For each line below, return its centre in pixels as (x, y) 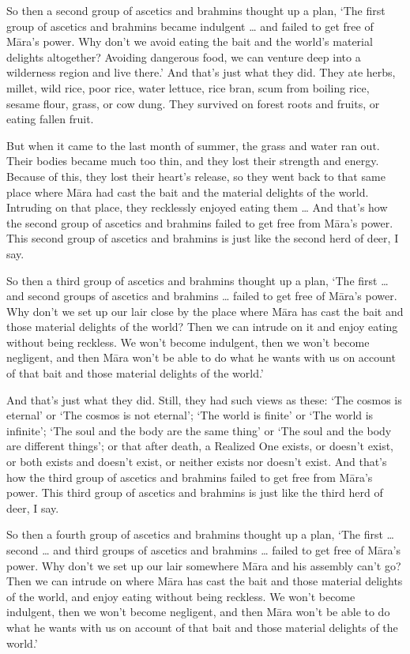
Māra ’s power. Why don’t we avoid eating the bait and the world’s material (190, 41)
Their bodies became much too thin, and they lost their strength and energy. (193, 161)
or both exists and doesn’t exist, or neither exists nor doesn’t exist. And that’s (197, 462)
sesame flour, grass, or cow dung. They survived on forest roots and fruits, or (193, 103)
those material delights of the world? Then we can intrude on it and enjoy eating (202, 327)
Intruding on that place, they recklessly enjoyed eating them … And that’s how (197, 207)
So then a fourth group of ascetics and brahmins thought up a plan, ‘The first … (200, 534)
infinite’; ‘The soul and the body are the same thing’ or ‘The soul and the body (199, 430)
